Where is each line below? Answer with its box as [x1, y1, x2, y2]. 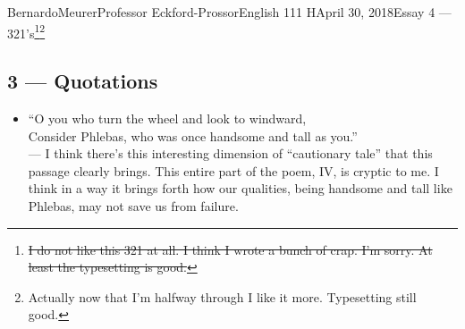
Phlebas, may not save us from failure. [28, 197, 239, 215]
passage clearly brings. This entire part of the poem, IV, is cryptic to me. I [28, 161, 439, 180]
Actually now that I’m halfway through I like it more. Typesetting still [28, 287, 417, 306]
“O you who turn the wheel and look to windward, [28, 109, 307, 128]
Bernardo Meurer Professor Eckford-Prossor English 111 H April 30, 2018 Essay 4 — [7, 3, 452, 21]
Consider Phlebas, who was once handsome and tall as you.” [28, 126, 358, 145]
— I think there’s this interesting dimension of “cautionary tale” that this [28, 144, 433, 163]
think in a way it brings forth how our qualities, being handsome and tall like [28, 179, 452, 198]
